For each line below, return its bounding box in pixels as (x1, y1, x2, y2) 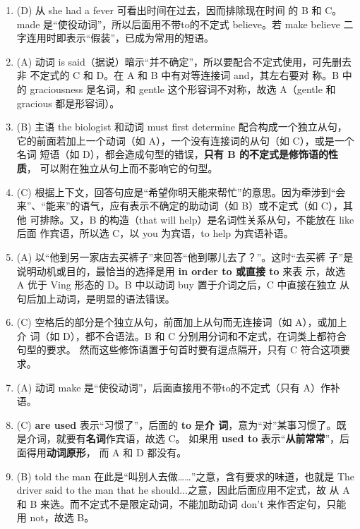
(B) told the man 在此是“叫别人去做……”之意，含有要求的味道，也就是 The (16, 468, 355, 483)
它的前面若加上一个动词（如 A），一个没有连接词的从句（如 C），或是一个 (16, 133, 354, 147)
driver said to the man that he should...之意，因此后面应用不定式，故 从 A (16, 482, 350, 497)
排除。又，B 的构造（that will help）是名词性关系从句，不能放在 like (40, 212, 354, 226)
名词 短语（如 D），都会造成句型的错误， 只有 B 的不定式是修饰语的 (16, 147, 329, 162)
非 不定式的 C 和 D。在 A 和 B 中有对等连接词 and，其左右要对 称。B (16, 68, 340, 83)
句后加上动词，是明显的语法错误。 (16, 291, 175, 305)
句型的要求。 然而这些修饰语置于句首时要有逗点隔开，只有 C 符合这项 (16, 342, 340, 357)
